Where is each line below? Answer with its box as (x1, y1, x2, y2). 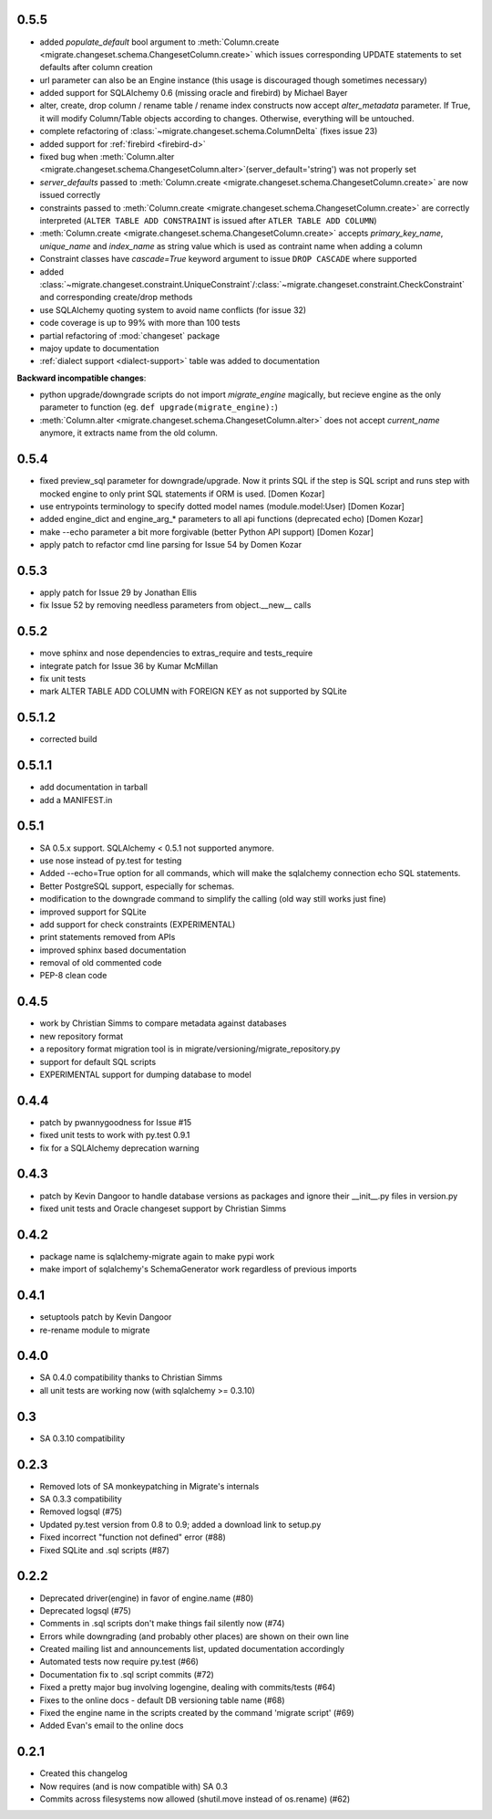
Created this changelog (39, 1768, 128, 1779)
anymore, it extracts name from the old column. (39, 427, 218, 438)
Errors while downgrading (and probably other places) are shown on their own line (39, 1630, 350, 1642)
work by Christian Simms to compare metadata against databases (39, 1018, 287, 1029)
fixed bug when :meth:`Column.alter (39, 152, 175, 162)
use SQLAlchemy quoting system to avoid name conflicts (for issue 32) (39, 304, 307, 315)
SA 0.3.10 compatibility (39, 1433, 125, 1444)
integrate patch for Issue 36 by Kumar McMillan (39, 660, 219, 671)
